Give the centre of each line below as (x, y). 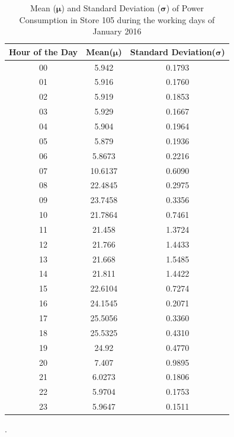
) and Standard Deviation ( (111, 8)
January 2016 (117, 31)
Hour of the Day (44, 51)
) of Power (185, 8)
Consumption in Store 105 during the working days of (117, 19)
